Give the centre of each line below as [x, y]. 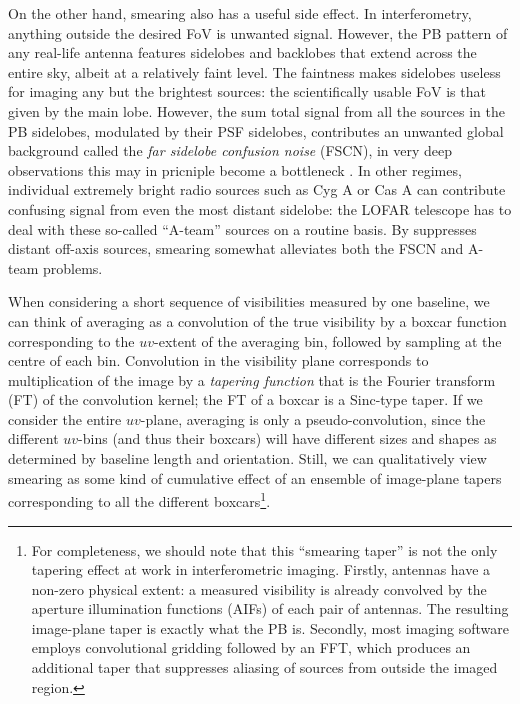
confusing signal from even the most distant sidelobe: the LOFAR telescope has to [260, 208]
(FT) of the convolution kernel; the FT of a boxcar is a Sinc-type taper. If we [245, 399]
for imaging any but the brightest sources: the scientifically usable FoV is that [247, 91]
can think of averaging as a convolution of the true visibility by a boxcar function [257, 320]
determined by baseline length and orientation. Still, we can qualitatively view [247, 458]
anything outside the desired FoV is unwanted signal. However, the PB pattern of [258, 32]
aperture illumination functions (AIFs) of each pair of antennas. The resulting [270, 608]
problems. [72, 267]
